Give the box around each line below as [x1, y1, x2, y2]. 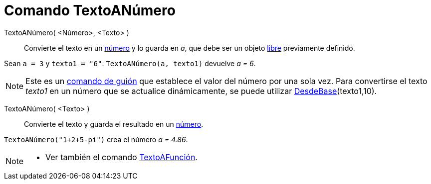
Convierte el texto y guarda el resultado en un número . [24, 119, 204, 128]
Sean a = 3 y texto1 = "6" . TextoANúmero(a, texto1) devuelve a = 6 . [4, 59, 256, 68]
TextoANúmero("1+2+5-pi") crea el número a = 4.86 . [4, 135, 188, 144]
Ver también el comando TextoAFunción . [45, 152, 198, 162]
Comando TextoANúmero [4, 2, 176, 19]
